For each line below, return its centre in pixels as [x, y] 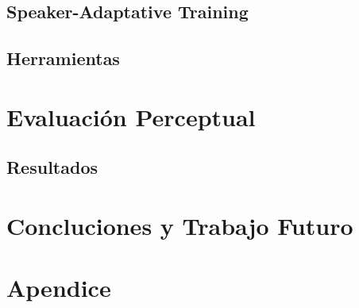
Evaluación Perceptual [131, 116]
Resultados [52, 167]
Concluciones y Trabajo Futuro [180, 225]
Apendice [59, 288]
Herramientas [63, 58]
